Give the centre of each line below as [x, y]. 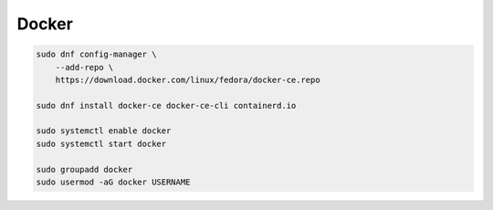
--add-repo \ [84, 67]
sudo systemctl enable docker [104, 131]
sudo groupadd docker [84, 169]
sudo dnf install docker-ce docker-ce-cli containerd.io [166, 105]
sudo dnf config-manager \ [96, 54]
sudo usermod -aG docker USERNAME [113, 182]
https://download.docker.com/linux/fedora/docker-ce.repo [188, 79]
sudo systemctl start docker [101, 143]
